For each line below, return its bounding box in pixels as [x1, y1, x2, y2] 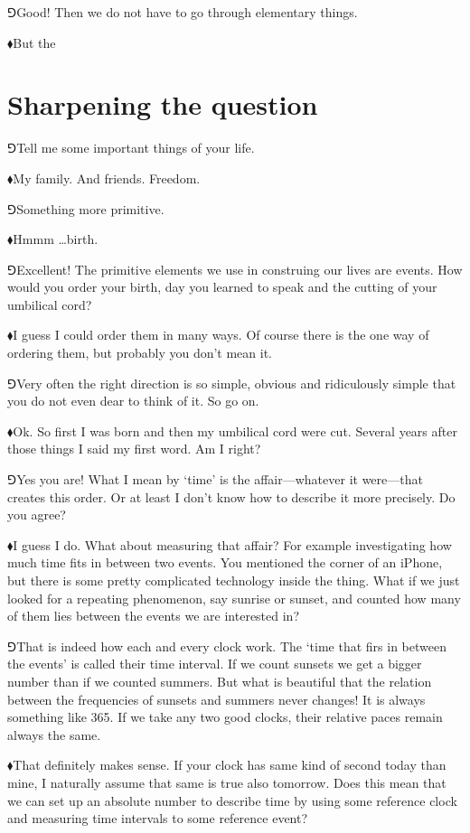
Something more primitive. [16, 199, 164, 218]
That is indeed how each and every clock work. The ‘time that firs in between [16, 636, 446, 655]
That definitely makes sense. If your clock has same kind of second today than [13, 755, 446, 774]
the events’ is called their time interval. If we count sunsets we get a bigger [7, 654, 422, 673]
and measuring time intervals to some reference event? [7, 809, 308, 828]
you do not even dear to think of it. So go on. [7, 391, 259, 410]
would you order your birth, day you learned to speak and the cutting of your [7, 277, 437, 296]
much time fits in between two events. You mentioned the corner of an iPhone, [7, 553, 443, 572]
